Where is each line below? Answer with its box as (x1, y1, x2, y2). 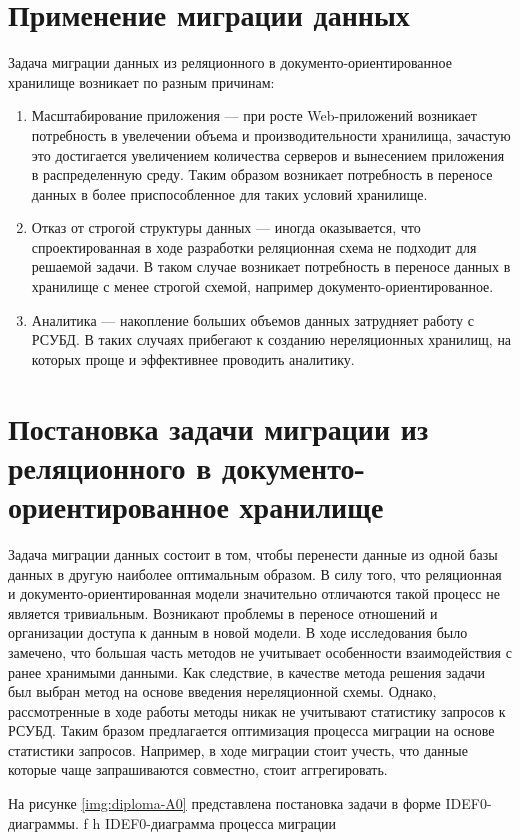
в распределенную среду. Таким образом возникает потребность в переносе (31, 164, 493, 185)
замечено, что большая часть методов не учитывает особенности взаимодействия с (8, 641, 512, 662)
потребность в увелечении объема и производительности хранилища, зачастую (31, 124, 511, 145)
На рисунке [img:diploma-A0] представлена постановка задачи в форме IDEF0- (8, 793, 492, 814)
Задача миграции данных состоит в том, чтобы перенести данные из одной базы (8, 543, 498, 564)
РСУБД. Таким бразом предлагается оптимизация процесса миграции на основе (8, 720, 495, 741)
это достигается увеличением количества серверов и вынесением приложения (31, 144, 505, 165)
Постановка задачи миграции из (8, 407, 429, 448)
